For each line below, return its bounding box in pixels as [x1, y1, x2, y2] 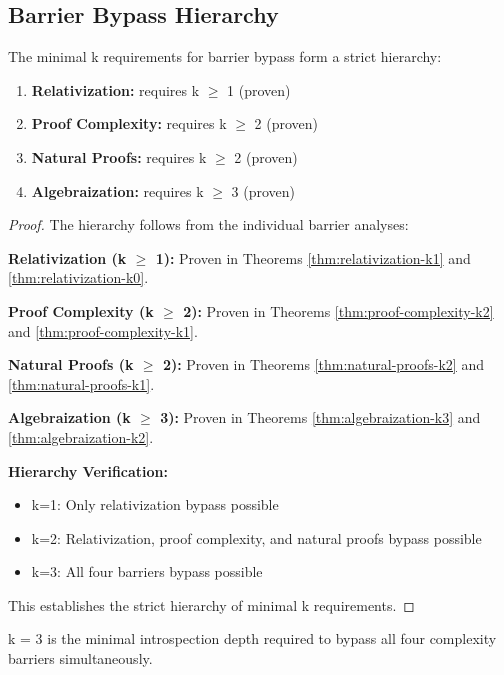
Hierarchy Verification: [8, 460, 169, 481]
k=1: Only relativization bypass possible [31, 494, 279, 515]
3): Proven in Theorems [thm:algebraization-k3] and [160, 407, 481, 428]
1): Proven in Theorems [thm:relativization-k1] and [155, 247, 471, 268]
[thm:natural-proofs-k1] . [8, 373, 155, 394]
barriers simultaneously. [8, 648, 153, 669]
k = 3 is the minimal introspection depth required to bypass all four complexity [8, 628, 497, 649]
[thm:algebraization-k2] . [8, 426, 154, 447]
